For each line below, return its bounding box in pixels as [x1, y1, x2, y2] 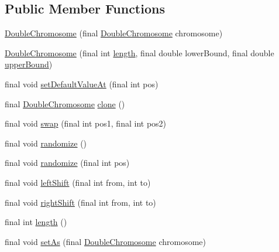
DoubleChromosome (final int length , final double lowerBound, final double [5, 46, 274, 59]
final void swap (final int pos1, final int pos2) [5, 117, 167, 130]
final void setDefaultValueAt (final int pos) [5, 77, 159, 90]
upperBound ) [5, 58, 53, 70]
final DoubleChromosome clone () [5, 97, 125, 110]
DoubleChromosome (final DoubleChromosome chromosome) [5, 27, 223, 39]
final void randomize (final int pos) [5, 156, 130, 169]
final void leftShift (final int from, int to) [5, 176, 151, 188]
